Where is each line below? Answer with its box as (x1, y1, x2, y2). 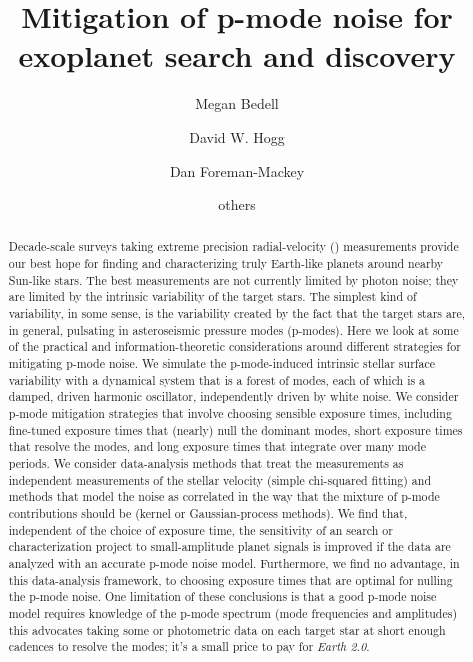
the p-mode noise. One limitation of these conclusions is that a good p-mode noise (8, 588, 437, 605)
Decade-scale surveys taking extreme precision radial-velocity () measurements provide (8, 238, 459, 255)
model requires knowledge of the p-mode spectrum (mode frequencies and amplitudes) (8, 604, 458, 621)
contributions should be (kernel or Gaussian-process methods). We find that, (8, 504, 408, 521)
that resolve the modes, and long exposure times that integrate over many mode (8, 438, 426, 455)
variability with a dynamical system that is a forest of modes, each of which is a (8, 371, 426, 388)
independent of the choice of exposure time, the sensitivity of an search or (8, 521, 393, 538)
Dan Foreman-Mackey (169, 160, 305, 181)
